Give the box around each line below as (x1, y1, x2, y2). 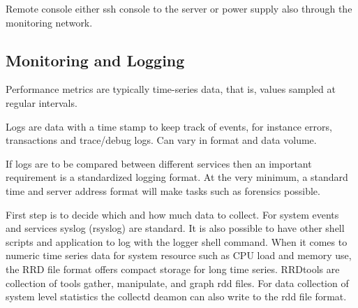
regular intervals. (6, 95, 77, 110)
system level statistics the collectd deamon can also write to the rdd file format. (6, 289, 347, 304)
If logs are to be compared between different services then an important (6, 156, 312, 170)
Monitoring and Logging (6, 49, 185, 71)
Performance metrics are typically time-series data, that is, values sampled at (6, 82, 336, 96)
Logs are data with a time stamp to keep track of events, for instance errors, (6, 119, 332, 133)
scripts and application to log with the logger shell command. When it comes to (6, 234, 348, 249)
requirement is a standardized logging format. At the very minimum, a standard (6, 170, 348, 184)
